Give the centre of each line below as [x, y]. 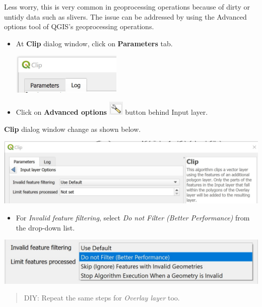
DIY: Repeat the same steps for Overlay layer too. [102, 298]
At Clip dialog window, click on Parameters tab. [94, 43]
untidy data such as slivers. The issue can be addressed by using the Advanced [125, 16]
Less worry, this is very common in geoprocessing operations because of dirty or [127, 7]
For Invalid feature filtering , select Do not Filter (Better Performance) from [133, 218]
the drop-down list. [45, 227]
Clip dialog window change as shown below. [73, 129]
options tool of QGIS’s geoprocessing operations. [79, 26]
